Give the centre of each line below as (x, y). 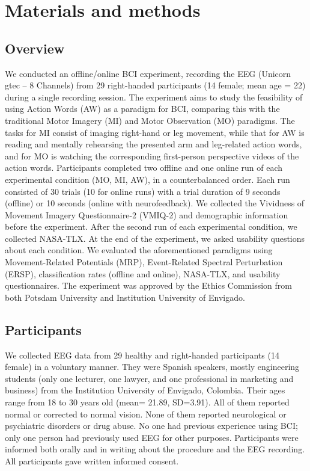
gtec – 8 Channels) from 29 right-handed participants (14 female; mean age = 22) (155, 85)
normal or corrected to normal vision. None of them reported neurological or (146, 414)
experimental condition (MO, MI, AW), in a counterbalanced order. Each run (147, 179)
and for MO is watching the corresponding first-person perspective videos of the (152, 155)
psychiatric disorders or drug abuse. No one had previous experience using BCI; (151, 426)
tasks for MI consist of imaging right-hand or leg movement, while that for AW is (155, 132)
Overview (35, 48)
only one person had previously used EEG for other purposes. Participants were (152, 437)
